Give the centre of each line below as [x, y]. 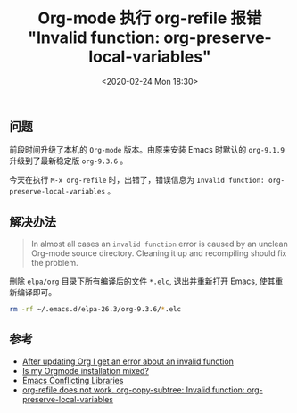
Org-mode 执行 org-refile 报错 [150, 18]
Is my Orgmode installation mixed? [86, 370]
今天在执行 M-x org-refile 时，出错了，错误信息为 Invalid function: [137, 180]
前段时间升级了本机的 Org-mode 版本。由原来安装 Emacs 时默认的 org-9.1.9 [147, 150]
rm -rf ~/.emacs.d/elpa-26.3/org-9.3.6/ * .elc [95, 310]
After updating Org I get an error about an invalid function [128, 361]
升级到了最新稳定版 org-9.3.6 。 [69, 161]
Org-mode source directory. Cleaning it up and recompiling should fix [159, 253]
